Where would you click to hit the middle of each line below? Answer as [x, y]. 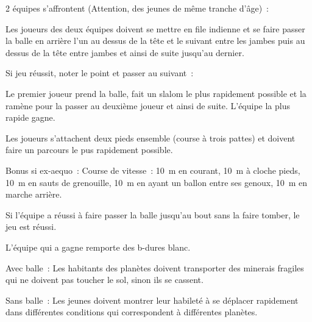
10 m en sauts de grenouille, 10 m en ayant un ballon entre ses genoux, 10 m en [157, 182]
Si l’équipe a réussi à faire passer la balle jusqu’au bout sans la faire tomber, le [153, 214]
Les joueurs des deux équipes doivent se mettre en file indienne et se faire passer [155, 28]
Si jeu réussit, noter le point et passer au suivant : [100, 73]
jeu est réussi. [31, 227]
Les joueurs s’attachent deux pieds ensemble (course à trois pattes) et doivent [151, 138]
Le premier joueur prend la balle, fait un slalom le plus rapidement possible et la [156, 93]
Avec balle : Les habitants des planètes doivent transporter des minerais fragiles [155, 267]
